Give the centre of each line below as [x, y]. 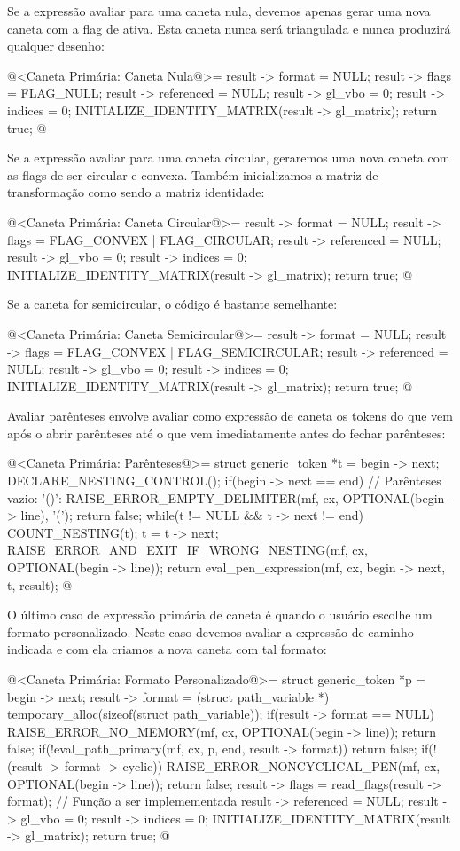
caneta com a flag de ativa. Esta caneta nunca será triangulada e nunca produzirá [229, 28]
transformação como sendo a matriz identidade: [136, 192]
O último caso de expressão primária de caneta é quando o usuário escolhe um [220, 615]
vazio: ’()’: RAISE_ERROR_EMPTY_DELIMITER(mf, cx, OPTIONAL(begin [226, 497]
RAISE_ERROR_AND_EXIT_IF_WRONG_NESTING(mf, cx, [187, 550]
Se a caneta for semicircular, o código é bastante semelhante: [172, 304]
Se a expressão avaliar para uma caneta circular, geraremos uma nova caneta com [229, 158]
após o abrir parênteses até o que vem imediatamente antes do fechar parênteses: [226, 433]
